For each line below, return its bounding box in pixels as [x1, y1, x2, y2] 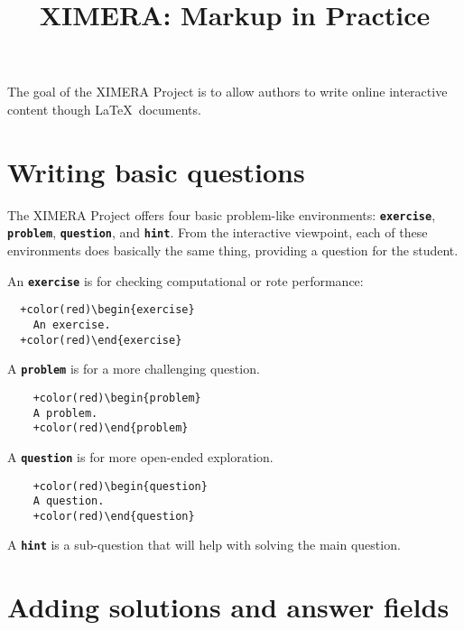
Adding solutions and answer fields [7, 588, 450, 625]
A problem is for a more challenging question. [7, 359, 260, 378]
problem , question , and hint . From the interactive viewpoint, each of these [7, 223, 428, 242]
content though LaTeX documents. [7, 99, 201, 118]
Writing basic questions [7, 153, 305, 190]
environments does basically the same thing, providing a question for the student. [7, 241, 459, 259]
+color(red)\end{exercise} [20, 333, 182, 347]
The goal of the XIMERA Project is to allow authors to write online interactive [7, 82, 448, 101]
